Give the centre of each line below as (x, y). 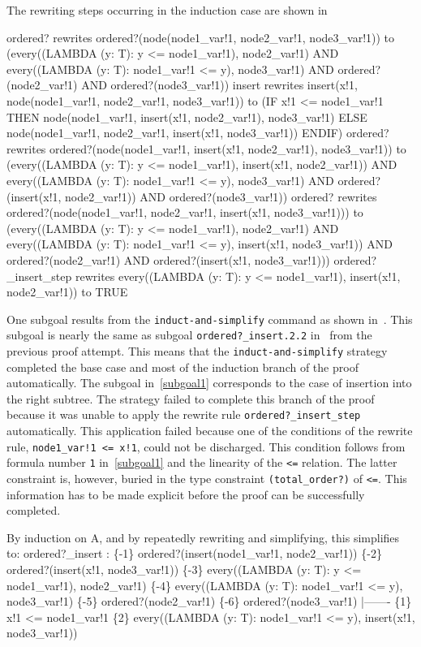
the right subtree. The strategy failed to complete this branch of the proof (191, 398)
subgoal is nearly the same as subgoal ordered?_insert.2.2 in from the (189, 335)
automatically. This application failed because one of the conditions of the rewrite (210, 431)
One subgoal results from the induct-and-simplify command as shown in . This (210, 319)
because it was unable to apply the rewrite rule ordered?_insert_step (184, 414)
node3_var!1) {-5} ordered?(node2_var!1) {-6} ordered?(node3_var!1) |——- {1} (209, 601)
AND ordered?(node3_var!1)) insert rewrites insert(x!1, (219, 85)
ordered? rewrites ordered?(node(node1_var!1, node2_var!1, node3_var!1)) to (201, 37)
